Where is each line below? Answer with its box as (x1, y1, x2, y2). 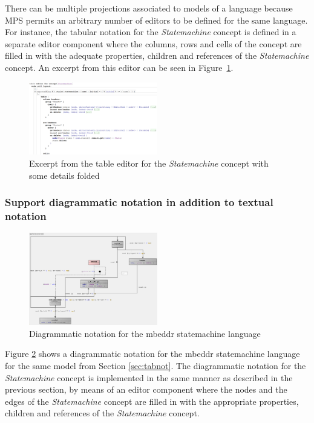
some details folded (29, 168, 100, 181)
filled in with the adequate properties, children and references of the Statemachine (5, 49, 309, 62)
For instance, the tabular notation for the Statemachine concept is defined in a (5, 25, 296, 38)
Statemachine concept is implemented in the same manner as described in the (5, 371, 293, 384)
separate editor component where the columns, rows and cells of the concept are (5, 37, 302, 50)
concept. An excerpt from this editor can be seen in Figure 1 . (5, 61, 234, 73)
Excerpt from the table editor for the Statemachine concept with (29, 157, 269, 170)
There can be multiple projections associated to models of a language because (5, 2, 293, 14)
